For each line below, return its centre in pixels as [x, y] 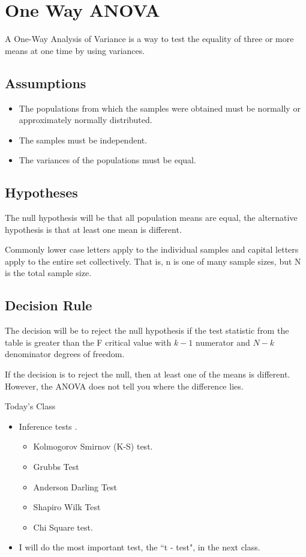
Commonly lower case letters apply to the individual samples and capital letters [152, 249]
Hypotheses [41, 192]
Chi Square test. [63, 527]
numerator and [223, 342]
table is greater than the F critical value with [88, 342]
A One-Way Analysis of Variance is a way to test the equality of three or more [149, 39]
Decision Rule [49, 305]
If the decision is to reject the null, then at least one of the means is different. [148, 374]
